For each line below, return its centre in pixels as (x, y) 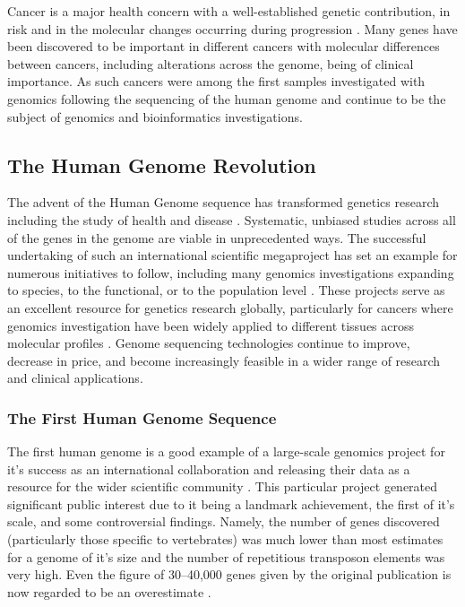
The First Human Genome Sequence (142, 417)
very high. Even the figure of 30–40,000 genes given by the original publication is (229, 574)
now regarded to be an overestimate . (109, 591)
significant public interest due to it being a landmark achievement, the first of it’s (231, 503)
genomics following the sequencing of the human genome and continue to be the (227, 98)
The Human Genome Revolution (162, 165)
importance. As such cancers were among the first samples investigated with (216, 81)
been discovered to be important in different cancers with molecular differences (224, 46)
